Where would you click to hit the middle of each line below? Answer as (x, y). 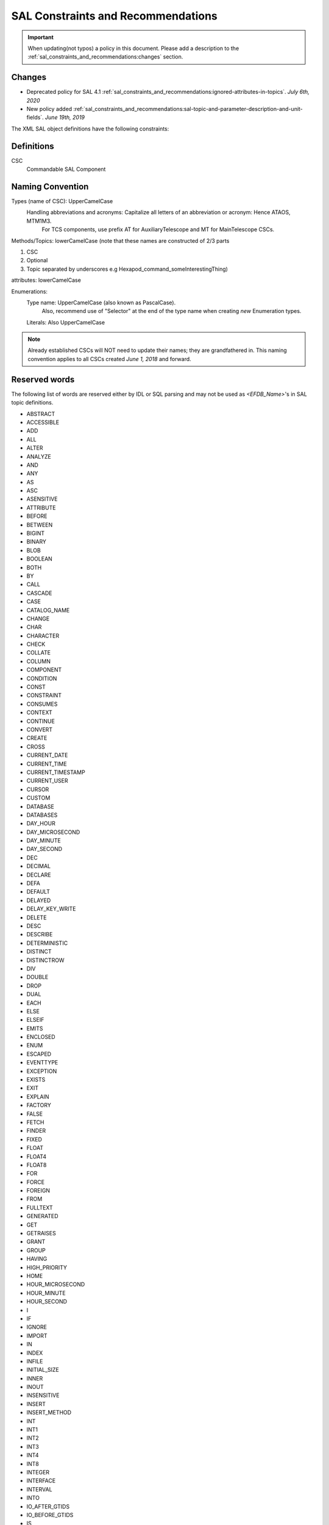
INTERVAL (39, 1489)
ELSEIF (35, 1020)
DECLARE (39, 875)
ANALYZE (39, 456)
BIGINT (36, 533)
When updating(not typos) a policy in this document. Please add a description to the (133, 48)
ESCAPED (39, 1054)
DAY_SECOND (44, 849)
